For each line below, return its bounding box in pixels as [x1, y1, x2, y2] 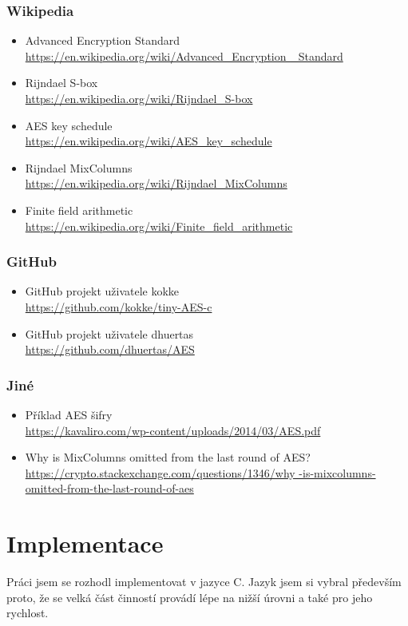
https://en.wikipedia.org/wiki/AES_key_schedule [25, 133, 272, 149]
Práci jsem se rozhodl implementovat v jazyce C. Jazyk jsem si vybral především [6, 573, 402, 590]
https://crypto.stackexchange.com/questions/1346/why [25, 464, 295, 481]
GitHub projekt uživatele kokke [25, 283, 180, 299]
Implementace [6, 527, 164, 560]
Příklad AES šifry [25, 406, 113, 422]
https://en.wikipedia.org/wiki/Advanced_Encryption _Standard [25, 47, 343, 64]
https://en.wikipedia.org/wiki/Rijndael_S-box [25, 90, 253, 106]
